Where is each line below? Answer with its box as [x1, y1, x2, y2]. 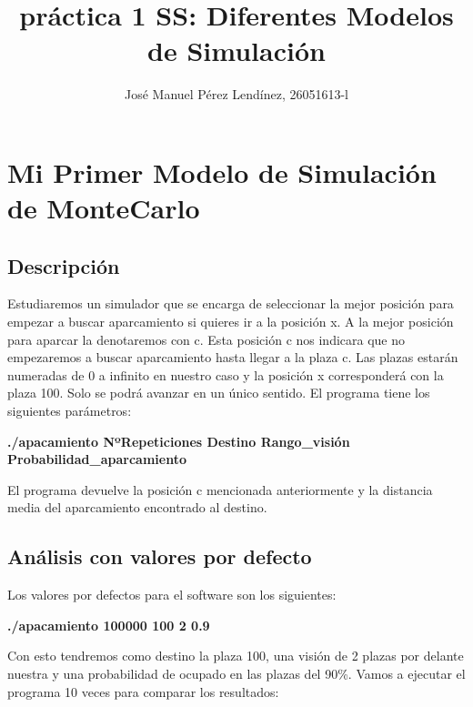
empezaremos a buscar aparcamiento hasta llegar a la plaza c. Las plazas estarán [7, 348, 458, 367]
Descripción [7, 251, 120, 279]
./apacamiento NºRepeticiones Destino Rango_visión [7, 431, 350, 450]
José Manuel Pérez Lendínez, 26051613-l [124, 85, 349, 104]
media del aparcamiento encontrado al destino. [7, 498, 267, 517]
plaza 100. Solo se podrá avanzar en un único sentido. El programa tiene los [7, 383, 430, 402]
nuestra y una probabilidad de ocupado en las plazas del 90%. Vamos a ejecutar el [7, 664, 466, 682]
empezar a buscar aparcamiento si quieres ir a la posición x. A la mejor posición [7, 312, 454, 331]
